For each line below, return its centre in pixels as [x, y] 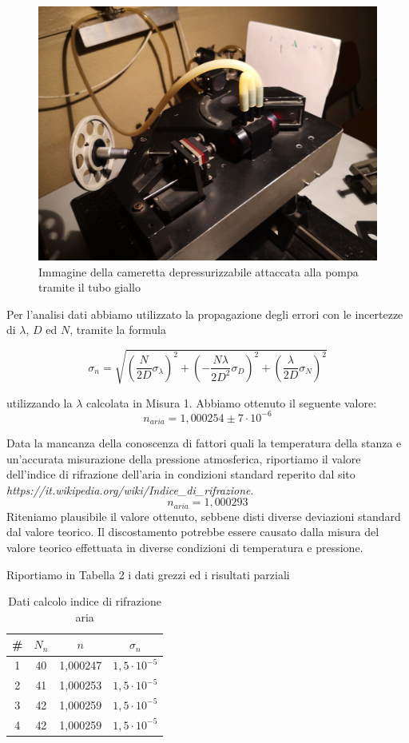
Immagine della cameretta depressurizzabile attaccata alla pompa [199, 271]
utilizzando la [40, 402]
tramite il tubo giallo [90, 287]
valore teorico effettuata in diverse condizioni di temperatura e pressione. [185, 548]
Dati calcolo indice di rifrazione [85, 601]
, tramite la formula [118, 330]
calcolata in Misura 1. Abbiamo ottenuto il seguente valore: [231, 402]
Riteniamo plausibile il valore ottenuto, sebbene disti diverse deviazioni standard [204, 516]
